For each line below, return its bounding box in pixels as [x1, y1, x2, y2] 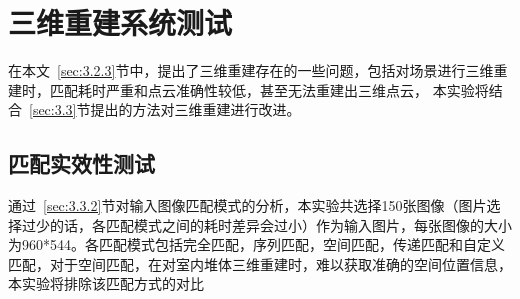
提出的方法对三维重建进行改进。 [90, 99, 301, 120]
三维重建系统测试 [8, 2, 233, 43]
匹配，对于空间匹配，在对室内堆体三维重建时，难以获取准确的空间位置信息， [8, 253, 512, 274]
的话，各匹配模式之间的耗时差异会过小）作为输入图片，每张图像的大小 [49, 214, 512, 235]
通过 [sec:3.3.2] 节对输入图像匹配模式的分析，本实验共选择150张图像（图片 [8, 195, 487, 216]
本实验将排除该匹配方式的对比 [8, 273, 204, 294]
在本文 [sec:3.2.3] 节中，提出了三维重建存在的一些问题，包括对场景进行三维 [8, 60, 494, 81]
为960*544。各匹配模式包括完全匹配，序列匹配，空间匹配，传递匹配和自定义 [8, 234, 505, 255]
